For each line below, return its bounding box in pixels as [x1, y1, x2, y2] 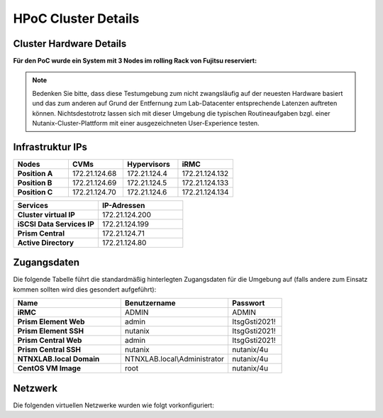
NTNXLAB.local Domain [17, 354, 100, 364]
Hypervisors [127, 159, 170, 169]
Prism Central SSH [17, 345, 82, 355]
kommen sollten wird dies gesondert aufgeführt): [13, 285, 157, 294]
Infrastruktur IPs [13, 141, 88, 153]
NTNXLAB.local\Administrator [124, 354, 225, 364]
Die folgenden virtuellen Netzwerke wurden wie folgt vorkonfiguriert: [13, 401, 214, 409]
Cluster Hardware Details [13, 38, 127, 50]
